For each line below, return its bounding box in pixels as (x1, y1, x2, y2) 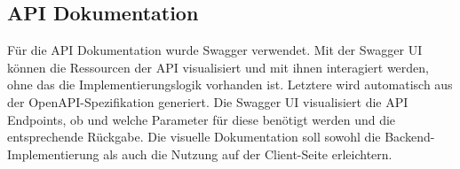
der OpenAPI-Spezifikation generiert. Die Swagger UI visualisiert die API (7, 92, 408, 111)
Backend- (385, 127, 435, 146)
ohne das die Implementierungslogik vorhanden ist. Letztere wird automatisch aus (7, 75, 453, 94)
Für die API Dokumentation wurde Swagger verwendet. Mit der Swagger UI (7, 41, 423, 59)
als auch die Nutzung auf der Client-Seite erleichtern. (103, 144, 393, 163)
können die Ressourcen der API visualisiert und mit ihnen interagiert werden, (7, 58, 430, 76)
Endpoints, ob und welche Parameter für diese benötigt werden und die (7, 110, 396, 128)
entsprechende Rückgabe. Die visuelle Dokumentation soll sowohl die (7, 127, 381, 146)
